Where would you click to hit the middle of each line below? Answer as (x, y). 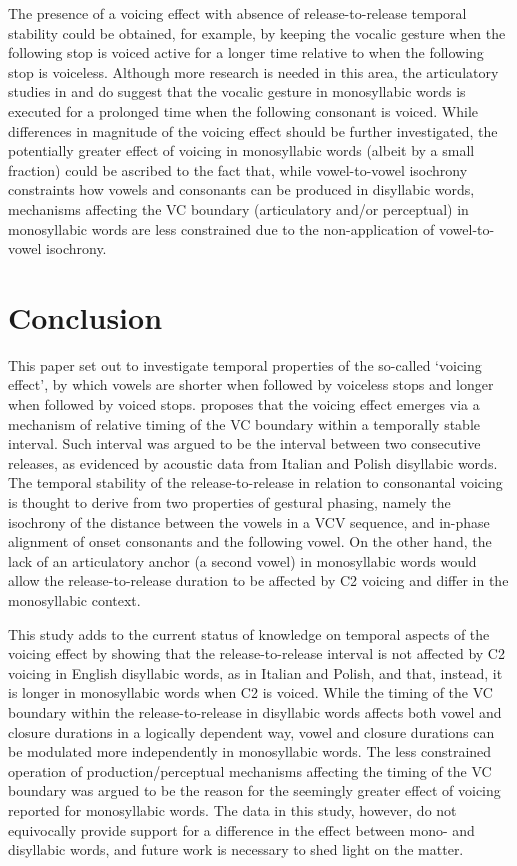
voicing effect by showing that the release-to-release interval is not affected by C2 (256, 653)
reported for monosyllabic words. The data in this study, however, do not (232, 809)
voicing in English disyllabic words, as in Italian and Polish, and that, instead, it (255, 672)
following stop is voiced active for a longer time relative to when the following (246, 52)
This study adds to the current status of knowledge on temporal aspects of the (249, 633)
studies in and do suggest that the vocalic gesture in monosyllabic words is (237, 91)
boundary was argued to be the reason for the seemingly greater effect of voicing (254, 790)
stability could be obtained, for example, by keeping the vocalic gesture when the (257, 32)
